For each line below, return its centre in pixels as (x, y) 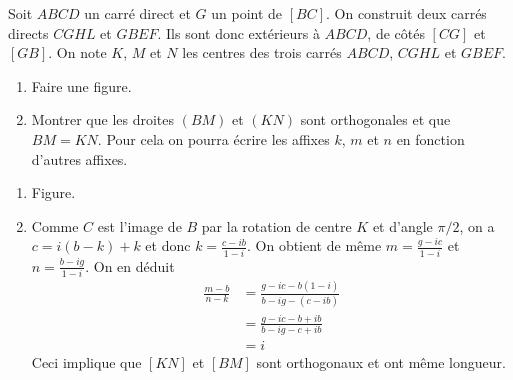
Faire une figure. (81, 85)
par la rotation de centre (276, 225)
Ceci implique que (86, 362)
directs (28, 32)
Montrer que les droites (103, 119)
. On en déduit (130, 265)
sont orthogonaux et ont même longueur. (381, 362)
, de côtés (396, 32)
